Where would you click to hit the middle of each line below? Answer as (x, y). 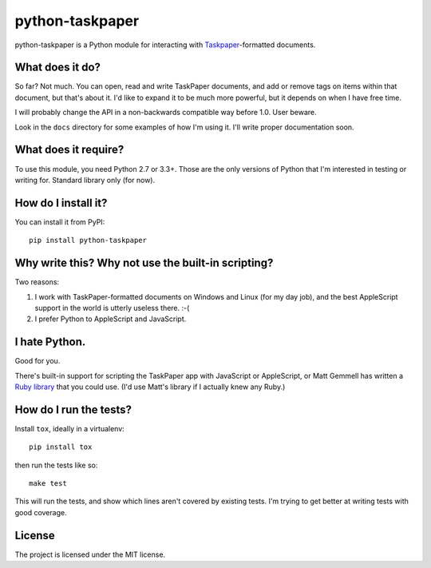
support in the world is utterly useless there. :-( (112, 308)
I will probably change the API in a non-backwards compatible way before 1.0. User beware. (166, 113)
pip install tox (61, 447)
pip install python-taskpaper (88, 240)
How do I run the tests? (73, 409)
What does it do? (58, 68)
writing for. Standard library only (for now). (85, 180)
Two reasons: (37, 282)
